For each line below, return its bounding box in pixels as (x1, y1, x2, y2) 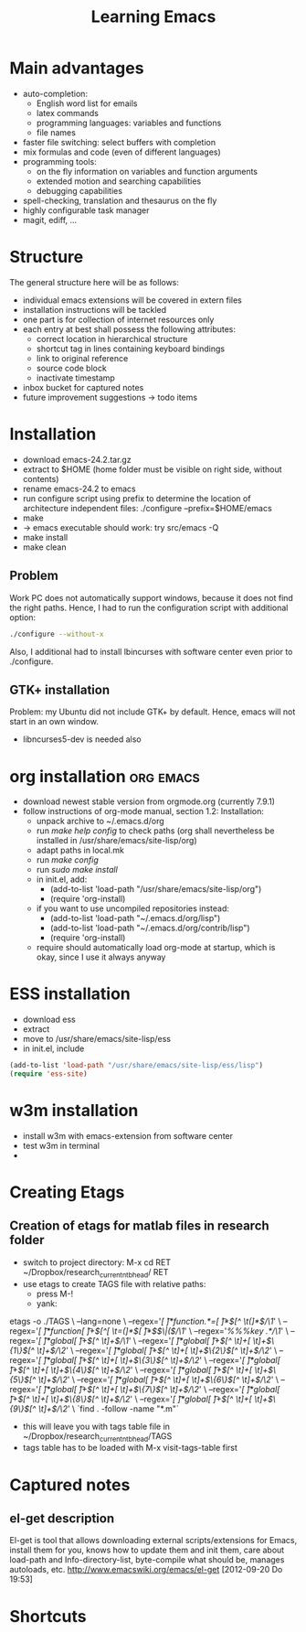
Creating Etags (9, 1182, 125, 1203)
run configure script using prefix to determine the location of (22, 492, 251, 504)
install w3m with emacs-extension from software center (22, 1130, 234, 1141)
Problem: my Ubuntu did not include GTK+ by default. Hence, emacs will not (9, 706, 296, 717)
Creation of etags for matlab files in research (9, 1219, 269, 1234)
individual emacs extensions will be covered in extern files (22, 295, 242, 306)
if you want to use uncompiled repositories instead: (36, 903, 230, 914)
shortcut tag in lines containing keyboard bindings (36, 343, 226, 354)
